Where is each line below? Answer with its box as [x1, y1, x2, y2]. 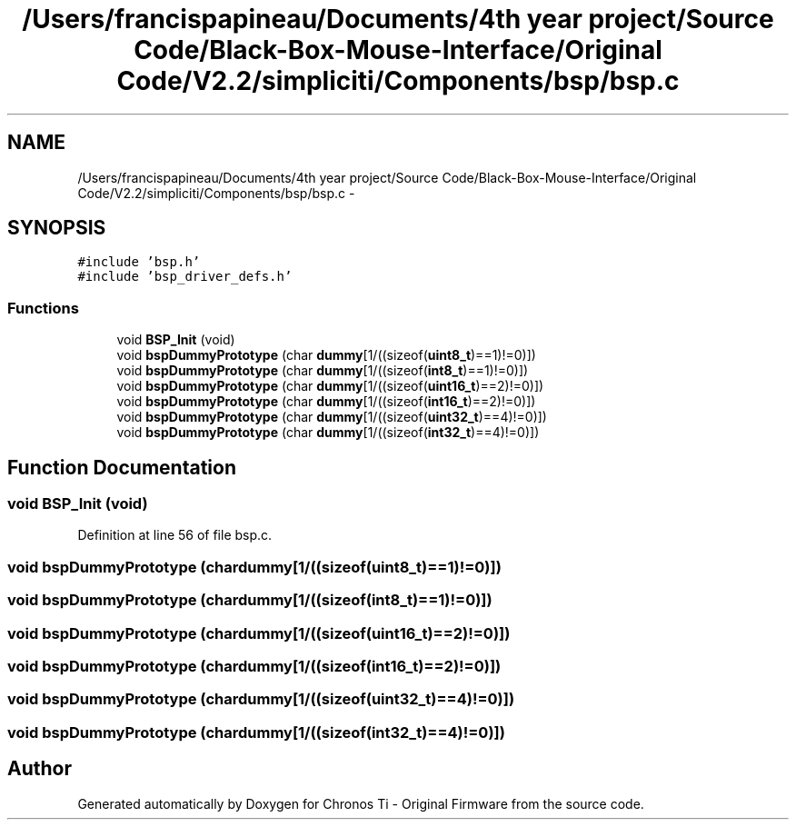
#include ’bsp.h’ [77, 254, 201, 270]
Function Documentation [7, 455, 236, 479]
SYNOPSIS [7, 216, 106, 240]
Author [7, 757, 72, 781]
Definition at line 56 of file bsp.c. [77, 527, 273, 543]
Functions [7, 298, 79, 317]
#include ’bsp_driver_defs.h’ [77, 269, 293, 284]
